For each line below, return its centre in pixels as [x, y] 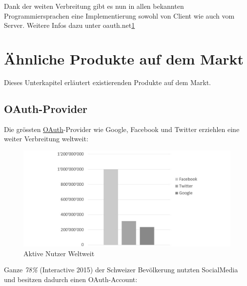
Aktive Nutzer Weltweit [59, 253]
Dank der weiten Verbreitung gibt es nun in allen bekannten [94, 6]
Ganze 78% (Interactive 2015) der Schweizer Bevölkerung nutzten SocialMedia [121, 270]
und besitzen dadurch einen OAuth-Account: [71, 279]
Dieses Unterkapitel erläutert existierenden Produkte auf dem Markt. [107, 82]
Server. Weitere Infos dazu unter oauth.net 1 [70, 25]
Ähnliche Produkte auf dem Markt [124, 58]
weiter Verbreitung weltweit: [46, 139]
